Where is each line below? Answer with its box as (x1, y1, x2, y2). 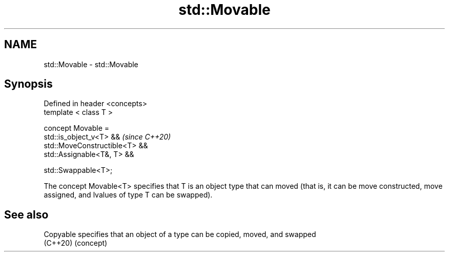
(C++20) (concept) (44, 239, 108, 248)
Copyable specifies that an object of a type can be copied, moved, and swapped (44, 230, 316, 239)
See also (4, 208, 49, 221)
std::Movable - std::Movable (44, 60, 138, 69)
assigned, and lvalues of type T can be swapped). (44, 190, 213, 200)
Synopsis (4, 77, 53, 91)
